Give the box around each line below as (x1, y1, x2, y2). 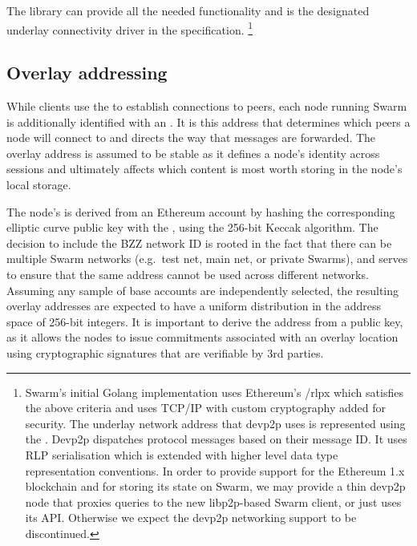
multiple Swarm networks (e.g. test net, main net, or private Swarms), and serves (6, 250, 408, 267)
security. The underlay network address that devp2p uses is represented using (25, 415, 406, 431)
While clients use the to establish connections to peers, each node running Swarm (6, 98, 407, 115)
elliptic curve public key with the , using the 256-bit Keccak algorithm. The (6, 219, 379, 236)
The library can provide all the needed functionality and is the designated (6, 2, 370, 18)
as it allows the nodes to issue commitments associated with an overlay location (6, 329, 399, 346)
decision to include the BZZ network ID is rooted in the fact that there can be (6, 234, 392, 251)
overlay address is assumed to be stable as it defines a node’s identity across (6, 144, 380, 161)
